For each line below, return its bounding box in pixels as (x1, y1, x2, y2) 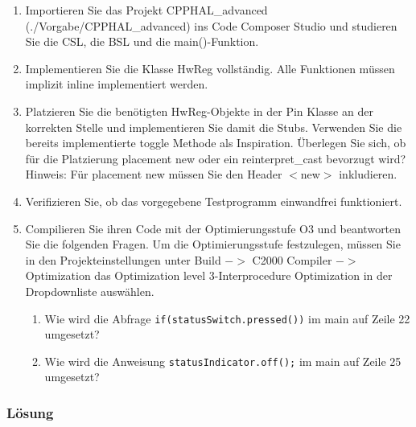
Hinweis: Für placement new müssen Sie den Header (25, 166, 282, 183)
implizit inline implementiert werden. (25, 76, 208, 92)
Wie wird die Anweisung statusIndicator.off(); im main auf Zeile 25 (44, 352, 402, 369)
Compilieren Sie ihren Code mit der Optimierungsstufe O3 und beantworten (25, 220, 402, 236)
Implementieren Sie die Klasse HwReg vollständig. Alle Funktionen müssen (25, 60, 395, 76)
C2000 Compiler (252, 251, 332, 268)
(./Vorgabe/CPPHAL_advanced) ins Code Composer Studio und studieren (25, 17, 397, 34)
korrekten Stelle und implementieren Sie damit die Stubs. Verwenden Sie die (25, 118, 402, 135)
